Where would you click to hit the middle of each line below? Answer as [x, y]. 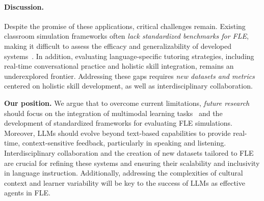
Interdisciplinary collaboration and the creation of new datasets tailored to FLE [129, 152]
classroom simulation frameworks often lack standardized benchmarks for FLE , [126, 36]
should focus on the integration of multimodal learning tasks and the [113, 113]
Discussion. [24, 6]
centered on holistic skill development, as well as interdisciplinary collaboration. [128, 86]
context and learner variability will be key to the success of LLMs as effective [125, 182]
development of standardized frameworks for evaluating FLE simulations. [118, 123]
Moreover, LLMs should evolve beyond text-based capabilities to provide [117, 133]
